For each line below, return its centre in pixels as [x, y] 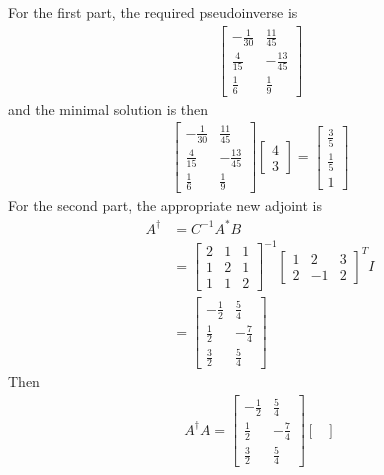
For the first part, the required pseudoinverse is [153, 12]
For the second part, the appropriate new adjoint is [165, 205]
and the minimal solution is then [108, 108]
